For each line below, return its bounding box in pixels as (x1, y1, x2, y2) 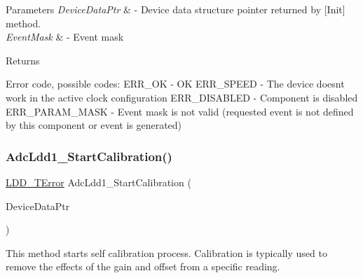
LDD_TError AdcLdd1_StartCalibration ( (6, 174, 191, 189)
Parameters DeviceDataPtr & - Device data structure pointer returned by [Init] (6, 2, 345, 16)
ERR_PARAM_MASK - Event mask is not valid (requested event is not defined (6, 104, 354, 118)
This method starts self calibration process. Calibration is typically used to (6, 245, 327, 260)
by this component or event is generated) (6, 118, 182, 132)
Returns (6, 53, 40, 67)
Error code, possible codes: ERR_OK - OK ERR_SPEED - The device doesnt (6, 76, 345, 91)
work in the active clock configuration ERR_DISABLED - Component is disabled (6, 90, 358, 104)
